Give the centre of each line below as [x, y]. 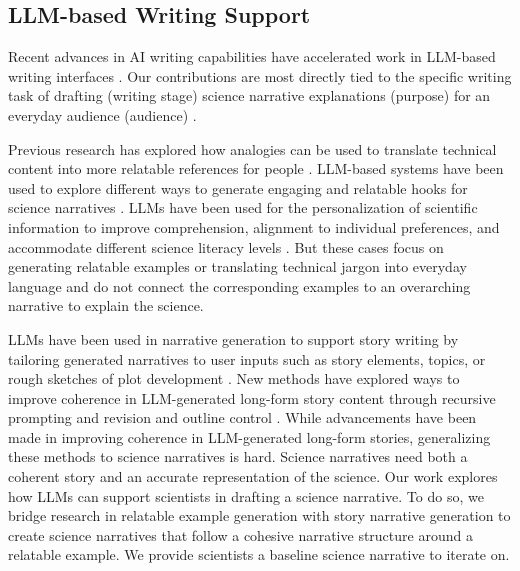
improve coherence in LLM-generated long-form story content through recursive [252, 397]
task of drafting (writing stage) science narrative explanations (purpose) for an [249, 95]
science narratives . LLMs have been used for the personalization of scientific [243, 207]
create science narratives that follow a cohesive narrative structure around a [240, 534]
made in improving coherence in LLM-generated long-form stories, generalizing [249, 436]
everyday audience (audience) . [102, 114]
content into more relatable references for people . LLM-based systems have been [256, 168]
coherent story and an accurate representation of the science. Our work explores [253, 476]
